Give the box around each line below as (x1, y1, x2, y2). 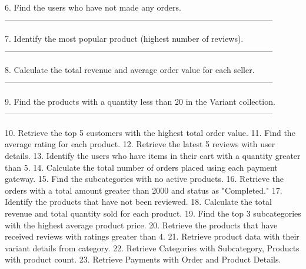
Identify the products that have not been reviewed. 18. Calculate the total (5, 195, 272, 208)
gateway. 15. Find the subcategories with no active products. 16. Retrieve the (5, 172, 284, 185)
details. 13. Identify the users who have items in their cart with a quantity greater (5, 149, 301, 161)
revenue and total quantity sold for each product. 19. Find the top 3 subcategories (5, 207, 301, 219)
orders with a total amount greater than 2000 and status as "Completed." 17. (5, 184, 282, 196)
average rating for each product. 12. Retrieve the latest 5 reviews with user (5, 138, 275, 150)
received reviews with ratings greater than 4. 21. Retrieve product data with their (5, 230, 300, 243)
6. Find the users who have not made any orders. (5, 1, 181, 13)
